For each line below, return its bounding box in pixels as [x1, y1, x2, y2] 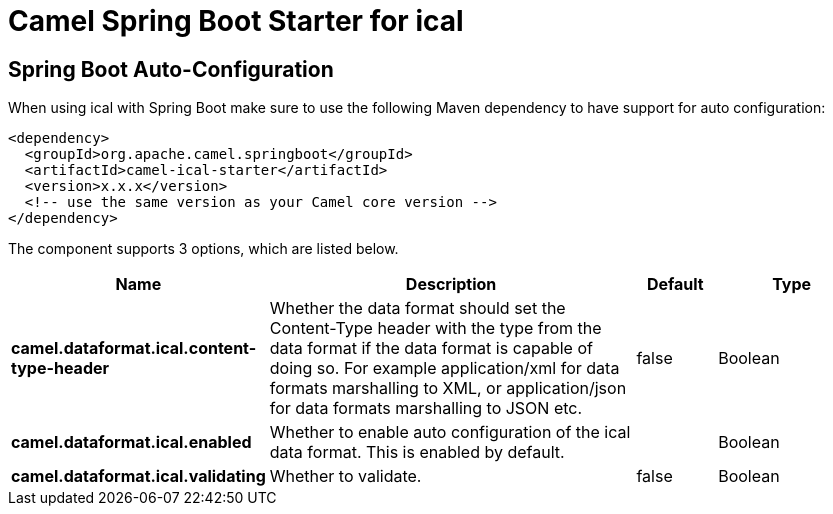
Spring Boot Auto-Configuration [8, 56, 334, 82]
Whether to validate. [269, 466, 422, 487]
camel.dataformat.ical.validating [11, 466, 266, 487]
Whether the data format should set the [269, 298, 566, 319]
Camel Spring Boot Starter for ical [8, 4, 464, 38]
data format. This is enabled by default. [269, 442, 565, 463]
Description [405, 274, 497, 295]
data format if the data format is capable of [269, 338, 593, 359]
